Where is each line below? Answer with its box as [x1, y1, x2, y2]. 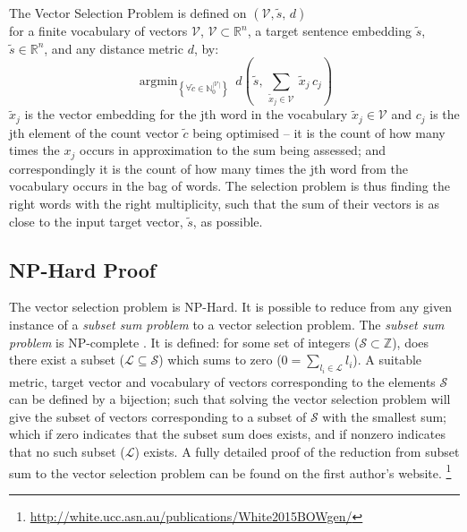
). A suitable [352, 350, 422, 369]
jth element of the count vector [9, 123, 179, 142]
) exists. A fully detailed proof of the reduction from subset [134, 442, 460, 460]
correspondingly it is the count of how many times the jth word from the [9, 159, 409, 177]
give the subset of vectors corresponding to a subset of [9, 407, 307, 425]
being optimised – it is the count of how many [192, 123, 446, 142]
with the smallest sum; [322, 407, 447, 425]
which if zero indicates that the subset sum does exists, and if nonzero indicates [9, 425, 446, 443]
